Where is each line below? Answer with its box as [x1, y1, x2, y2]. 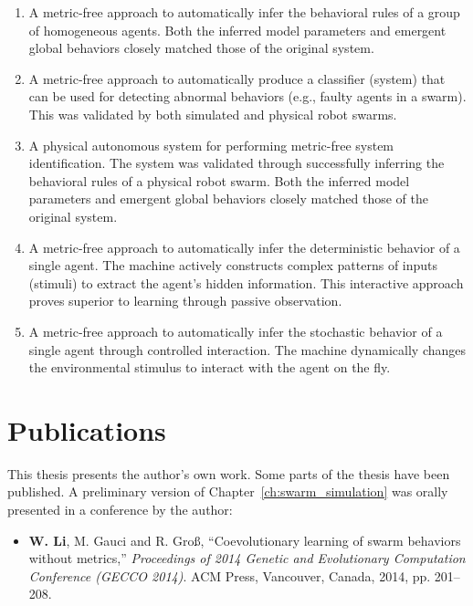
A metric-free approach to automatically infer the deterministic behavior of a [28, 237, 460, 256]
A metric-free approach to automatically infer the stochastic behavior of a [28, 321, 443, 340]
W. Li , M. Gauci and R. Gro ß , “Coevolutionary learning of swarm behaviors [28, 530, 461, 549]
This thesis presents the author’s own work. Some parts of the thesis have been [7, 464, 450, 483]
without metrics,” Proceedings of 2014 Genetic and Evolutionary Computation [28, 549, 466, 568]
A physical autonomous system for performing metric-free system [28, 135, 394, 154]
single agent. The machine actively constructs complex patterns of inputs [28, 256, 438, 275]
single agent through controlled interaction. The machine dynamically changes [28, 340, 467, 359]
